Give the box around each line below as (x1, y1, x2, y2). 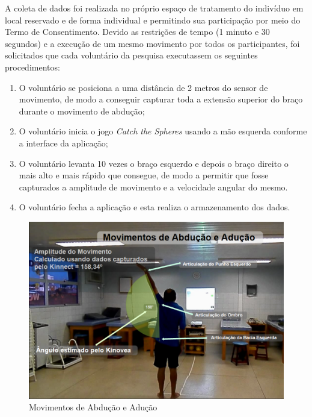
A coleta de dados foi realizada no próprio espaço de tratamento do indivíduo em (5, 2, 304, 14)
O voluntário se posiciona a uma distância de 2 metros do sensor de (19, 81, 268, 93)
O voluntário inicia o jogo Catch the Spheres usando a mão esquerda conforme (19, 125, 307, 137)
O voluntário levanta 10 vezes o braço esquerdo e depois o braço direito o (19, 157, 289, 169)
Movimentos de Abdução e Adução (29, 401, 158, 413)
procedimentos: (5, 60, 60, 73)
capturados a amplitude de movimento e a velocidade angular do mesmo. (19, 180, 288, 193)
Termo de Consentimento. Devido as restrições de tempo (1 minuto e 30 (5, 25, 270, 38)
